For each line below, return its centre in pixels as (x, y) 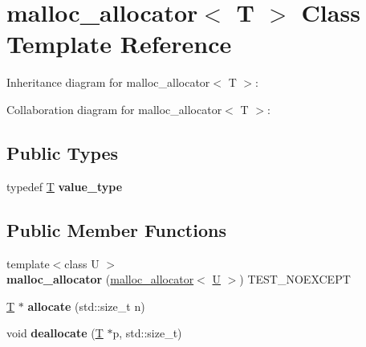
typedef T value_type (65, 186)
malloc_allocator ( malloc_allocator (100, 279)
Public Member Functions (116, 229)
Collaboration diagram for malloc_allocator (114, 109)
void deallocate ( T (55, 333)
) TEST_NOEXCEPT (295, 279)
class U (82, 263)
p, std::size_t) (147, 333)
